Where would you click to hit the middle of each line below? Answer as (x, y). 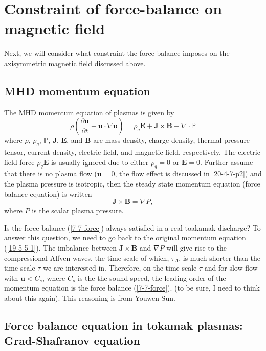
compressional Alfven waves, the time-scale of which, (87, 257)
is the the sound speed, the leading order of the (152, 277)
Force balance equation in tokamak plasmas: (124, 325)
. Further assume (227, 162)
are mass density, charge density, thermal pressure (172, 140)
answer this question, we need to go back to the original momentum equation (125, 238)
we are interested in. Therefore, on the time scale (120, 268)
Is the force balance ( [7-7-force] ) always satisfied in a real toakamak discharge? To (132, 227)
